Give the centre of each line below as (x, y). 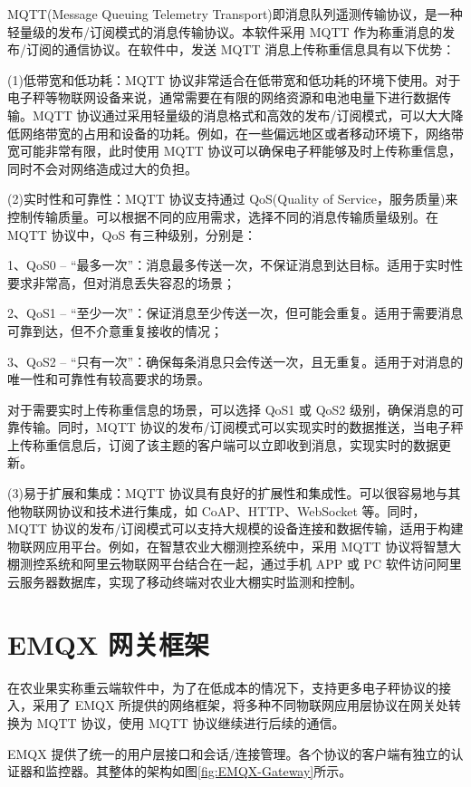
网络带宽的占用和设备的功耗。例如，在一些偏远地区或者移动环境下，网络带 (241, 133)
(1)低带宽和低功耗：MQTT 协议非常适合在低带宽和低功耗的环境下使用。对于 (234, 79)
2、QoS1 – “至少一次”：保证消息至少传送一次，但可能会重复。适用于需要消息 (235, 313)
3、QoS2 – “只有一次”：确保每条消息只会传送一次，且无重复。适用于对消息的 (235, 361)
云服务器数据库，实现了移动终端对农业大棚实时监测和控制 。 (185, 582)
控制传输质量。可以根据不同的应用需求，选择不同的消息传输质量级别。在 (223, 216)
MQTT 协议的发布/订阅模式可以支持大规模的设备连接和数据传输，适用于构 (229, 528)
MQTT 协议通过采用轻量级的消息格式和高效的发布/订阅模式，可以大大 (241, 115)
